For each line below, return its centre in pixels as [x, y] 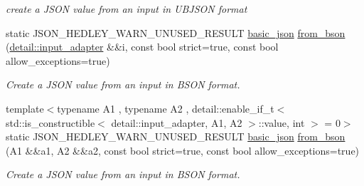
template [25, 108]
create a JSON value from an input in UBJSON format [127, 9]
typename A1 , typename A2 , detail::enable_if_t [166, 108]
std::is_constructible [50, 122]
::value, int [282, 122]
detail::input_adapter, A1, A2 [177, 122]
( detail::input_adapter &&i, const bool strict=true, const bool [142, 47]
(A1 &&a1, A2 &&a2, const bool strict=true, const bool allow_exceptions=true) [183, 150]
